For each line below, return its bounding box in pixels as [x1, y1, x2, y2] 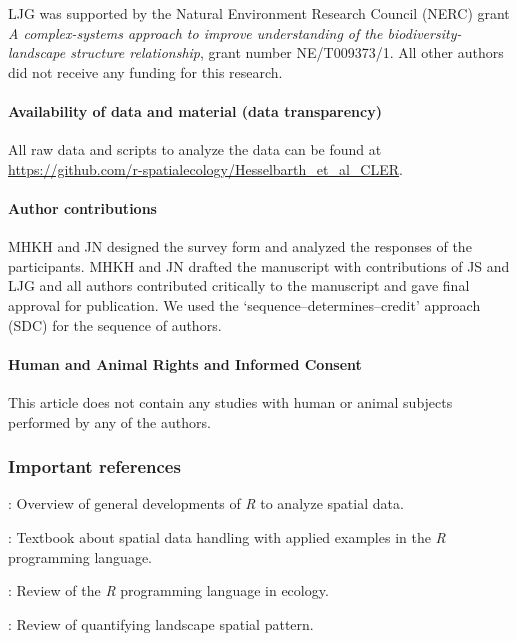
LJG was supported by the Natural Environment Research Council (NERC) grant [8, 3, 510, 23]
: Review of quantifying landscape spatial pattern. [8, 613, 314, 634]
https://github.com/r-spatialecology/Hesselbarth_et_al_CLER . [8, 158, 403, 179]
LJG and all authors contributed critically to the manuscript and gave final [8, 275, 470, 296]
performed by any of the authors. [8, 411, 211, 432]
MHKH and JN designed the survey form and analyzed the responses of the [8, 236, 472, 257]
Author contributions [8, 197, 157, 218]
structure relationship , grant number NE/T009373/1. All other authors [70, 42, 504, 63]
